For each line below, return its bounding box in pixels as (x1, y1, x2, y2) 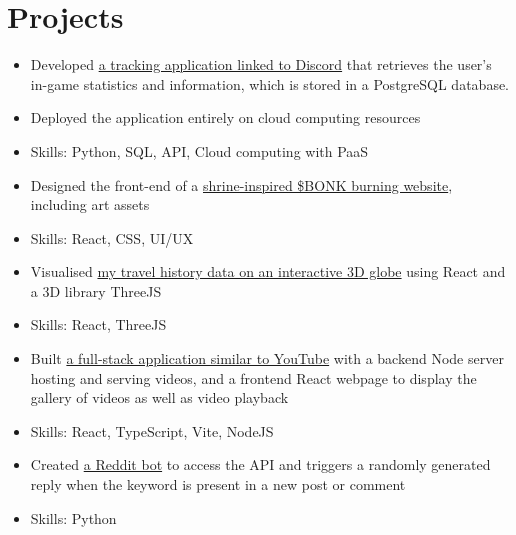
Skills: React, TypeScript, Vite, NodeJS (30, 420, 274, 441)
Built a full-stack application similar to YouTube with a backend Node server (30, 348, 504, 369)
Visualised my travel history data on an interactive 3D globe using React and (30, 261, 506, 282)
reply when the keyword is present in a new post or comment (30, 474, 406, 495)
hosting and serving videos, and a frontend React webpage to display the (30, 367, 477, 388)
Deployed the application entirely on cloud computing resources (30, 107, 421, 128)
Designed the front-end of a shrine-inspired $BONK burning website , (30, 174, 453, 195)
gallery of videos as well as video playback (30, 387, 289, 408)
